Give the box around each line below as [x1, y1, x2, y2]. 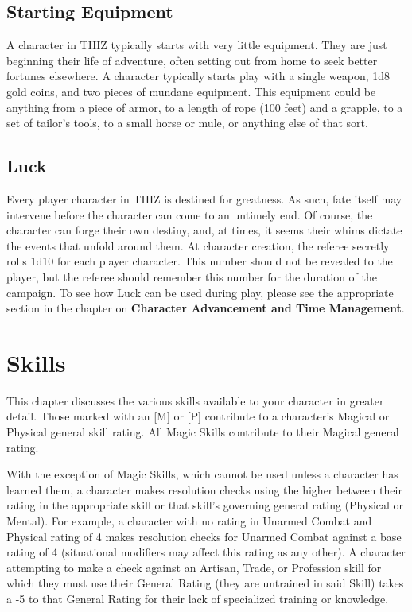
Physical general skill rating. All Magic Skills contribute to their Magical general [6, 424, 399, 440]
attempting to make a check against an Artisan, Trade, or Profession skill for [6, 559, 382, 575]
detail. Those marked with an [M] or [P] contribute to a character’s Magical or [6, 408, 390, 424]
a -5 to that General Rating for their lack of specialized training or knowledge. [6, 590, 389, 606]
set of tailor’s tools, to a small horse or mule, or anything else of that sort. [6, 114, 368, 131]
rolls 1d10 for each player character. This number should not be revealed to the [6, 253, 393, 269]
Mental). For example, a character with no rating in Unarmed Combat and [6, 513, 372, 529]
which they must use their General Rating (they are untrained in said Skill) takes [6, 575, 404, 591]
